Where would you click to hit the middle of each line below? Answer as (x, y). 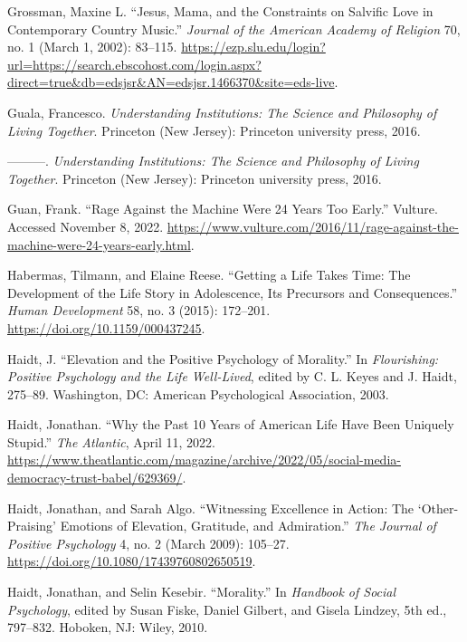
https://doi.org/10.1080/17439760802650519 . (132, 561)
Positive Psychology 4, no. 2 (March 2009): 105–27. (148, 543)
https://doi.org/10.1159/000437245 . (106, 327)
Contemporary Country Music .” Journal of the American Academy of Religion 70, (234, 29)
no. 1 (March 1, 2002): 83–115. (92, 47)
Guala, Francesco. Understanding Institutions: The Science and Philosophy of (222, 112)
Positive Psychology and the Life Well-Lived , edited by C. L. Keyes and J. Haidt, (232, 376)
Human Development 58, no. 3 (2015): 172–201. (139, 310)
